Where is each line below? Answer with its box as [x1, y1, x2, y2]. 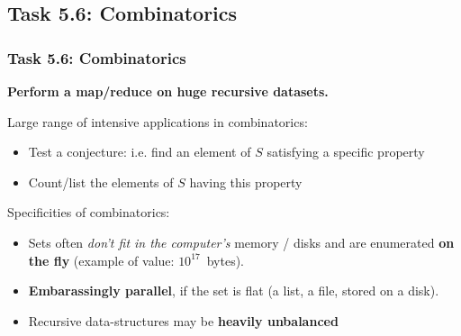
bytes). [206, 250, 245, 269]
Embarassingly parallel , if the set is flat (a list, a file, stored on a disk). [28, 281, 439, 300]
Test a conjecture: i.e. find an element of [28, 142, 251, 161]
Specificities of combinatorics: [7, 203, 170, 222]
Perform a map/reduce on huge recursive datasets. [7, 82, 329, 100]
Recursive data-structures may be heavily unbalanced [28, 311, 339, 330]
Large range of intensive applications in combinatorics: [7, 112, 308, 131]
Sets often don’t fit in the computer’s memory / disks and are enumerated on [28, 232, 455, 251]
